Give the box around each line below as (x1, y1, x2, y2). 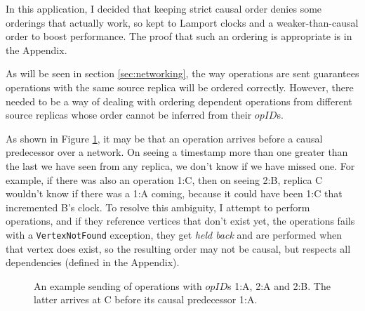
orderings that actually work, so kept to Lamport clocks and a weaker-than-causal (6, 15, 359, 29)
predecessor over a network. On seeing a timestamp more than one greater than (6, 145, 348, 159)
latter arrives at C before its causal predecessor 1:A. (34, 292, 258, 307)
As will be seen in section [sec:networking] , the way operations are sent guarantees (6, 66, 359, 81)
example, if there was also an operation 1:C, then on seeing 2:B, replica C (6, 172, 323, 187)
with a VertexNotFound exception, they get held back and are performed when (6, 227, 343, 241)
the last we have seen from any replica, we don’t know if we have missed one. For (6, 158, 355, 173)
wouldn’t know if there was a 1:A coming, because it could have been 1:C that (6, 186, 343, 201)
